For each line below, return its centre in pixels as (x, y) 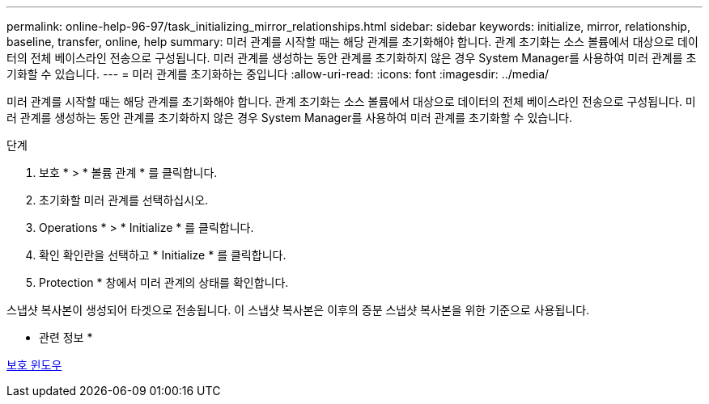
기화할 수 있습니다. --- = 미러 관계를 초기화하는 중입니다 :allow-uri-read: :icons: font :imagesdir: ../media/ (278, 74)
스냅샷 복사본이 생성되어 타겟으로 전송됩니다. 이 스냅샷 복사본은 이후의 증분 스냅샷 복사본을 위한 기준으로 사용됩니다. (298, 310)
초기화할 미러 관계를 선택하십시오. (124, 200)
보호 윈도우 (34, 365)
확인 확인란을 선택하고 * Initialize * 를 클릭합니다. (163, 255)
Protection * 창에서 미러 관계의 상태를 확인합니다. (164, 282)
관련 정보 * (66, 337)
